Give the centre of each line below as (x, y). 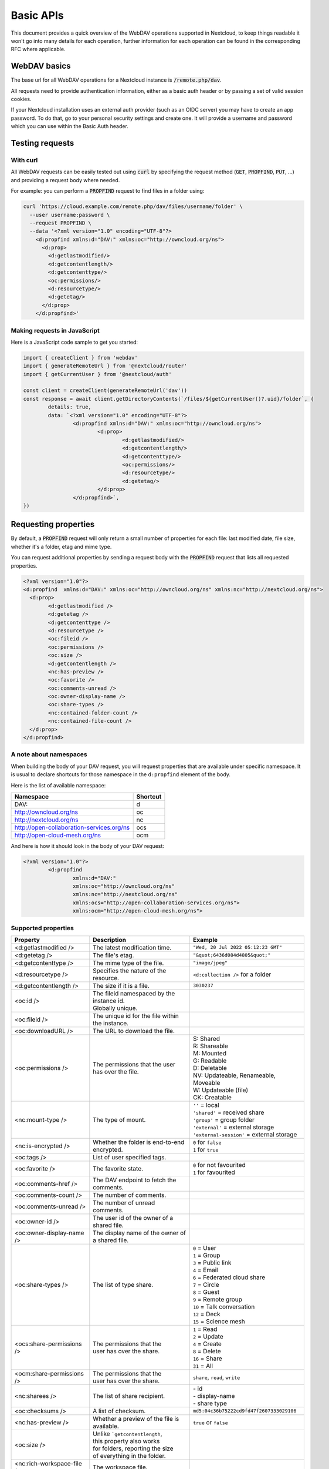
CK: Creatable (212, 1097)
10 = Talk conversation (224, 1306)
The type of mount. (119, 1119)
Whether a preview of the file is (136, 1418)
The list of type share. (123, 1284)
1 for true (206, 1149)
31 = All (203, 1366)
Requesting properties (53, 524)
